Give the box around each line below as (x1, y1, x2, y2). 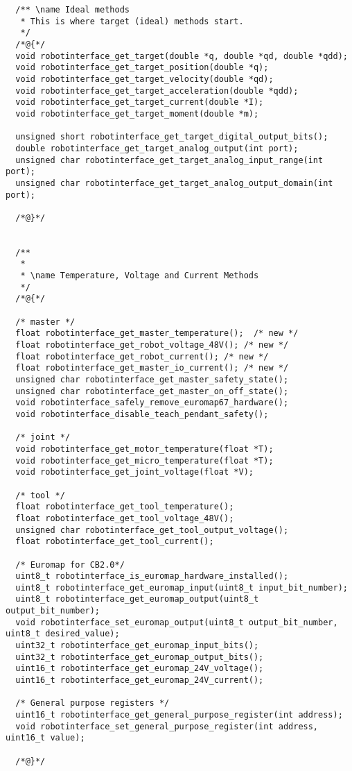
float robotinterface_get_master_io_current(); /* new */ (15, 363, 289, 373)
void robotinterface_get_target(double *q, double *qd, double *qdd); (15, 51, 348, 61)
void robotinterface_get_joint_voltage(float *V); (15, 467, 254, 477)
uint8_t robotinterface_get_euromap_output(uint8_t (15, 594, 259, 604)
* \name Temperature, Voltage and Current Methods (20, 271, 259, 281)
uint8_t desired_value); (6, 629, 120, 639)
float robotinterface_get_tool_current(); (15, 536, 214, 547)
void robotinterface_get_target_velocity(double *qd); (15, 74, 274, 84)
